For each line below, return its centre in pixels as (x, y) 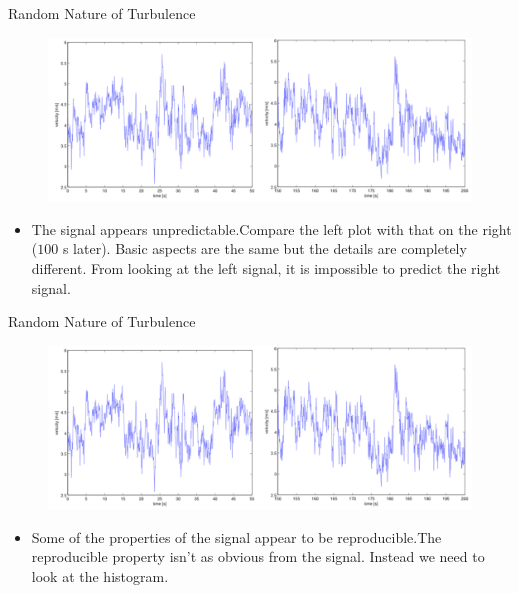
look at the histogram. (100, 576)
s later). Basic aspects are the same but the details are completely (264, 248)
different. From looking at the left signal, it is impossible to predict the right (266, 267)
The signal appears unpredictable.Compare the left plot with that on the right (271, 228)
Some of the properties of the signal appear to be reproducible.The (236, 536)
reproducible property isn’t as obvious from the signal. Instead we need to (258, 556)
